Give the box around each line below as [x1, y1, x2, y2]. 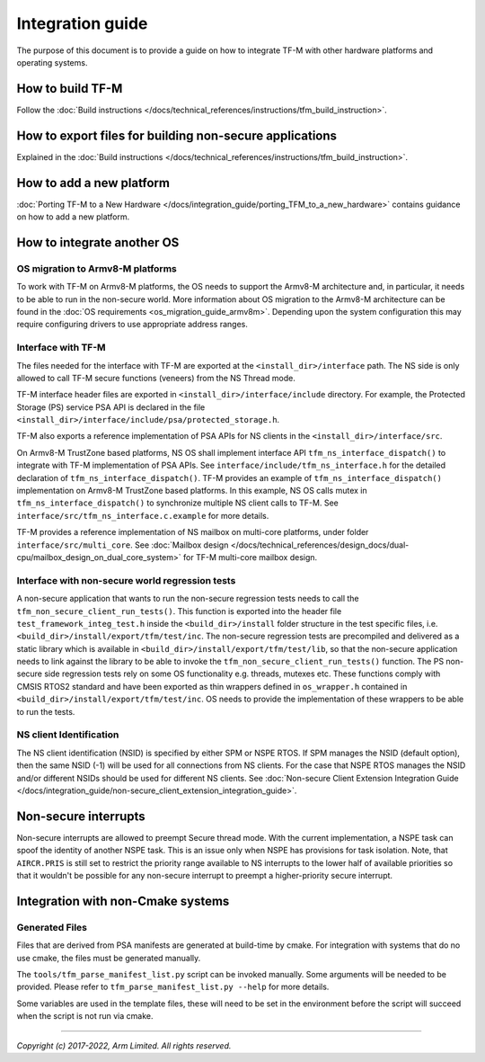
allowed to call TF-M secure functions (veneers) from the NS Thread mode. [16, 372, 295, 383]
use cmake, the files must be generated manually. [16, 952, 201, 963]
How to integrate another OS [16, 235, 180, 250]
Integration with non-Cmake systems [16, 893, 230, 908]
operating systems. [16, 57, 88, 67]
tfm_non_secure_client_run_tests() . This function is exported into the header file [16, 605, 342, 616]
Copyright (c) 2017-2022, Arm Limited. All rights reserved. [16, 1040, 232, 1051]
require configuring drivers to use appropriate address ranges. [16, 319, 249, 330]
